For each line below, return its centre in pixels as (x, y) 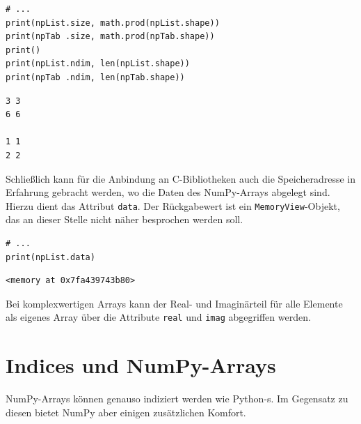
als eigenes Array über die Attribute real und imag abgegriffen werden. (158, 317)
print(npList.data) (50, 257)
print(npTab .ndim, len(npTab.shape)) (95, 77)
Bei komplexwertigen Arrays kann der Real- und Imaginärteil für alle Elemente (174, 303)
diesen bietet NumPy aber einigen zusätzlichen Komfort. (126, 412)
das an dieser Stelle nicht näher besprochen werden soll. (125, 219)
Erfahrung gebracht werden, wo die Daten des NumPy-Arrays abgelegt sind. (168, 192)
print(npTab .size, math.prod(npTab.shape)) (110, 37)
